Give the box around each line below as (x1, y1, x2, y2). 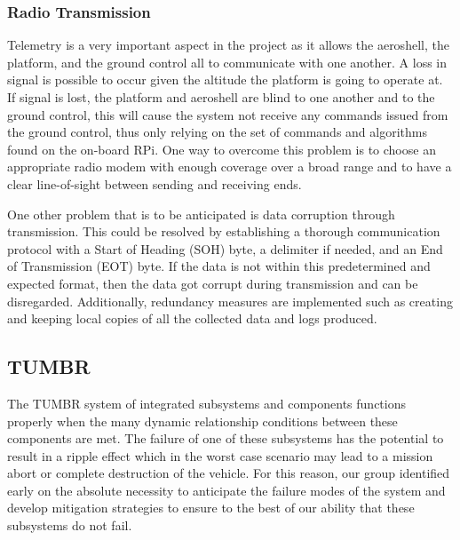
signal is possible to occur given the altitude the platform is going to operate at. (7, 70, 443, 89)
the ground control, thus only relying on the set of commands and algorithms (7, 123, 427, 141)
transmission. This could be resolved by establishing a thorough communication (7, 222, 440, 241)
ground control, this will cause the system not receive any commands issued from (7, 105, 448, 123)
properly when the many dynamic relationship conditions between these (7, 411, 398, 430)
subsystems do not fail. (7, 516, 132, 535)
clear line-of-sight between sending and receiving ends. (7, 174, 302, 193)
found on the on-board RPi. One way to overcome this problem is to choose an (7, 139, 436, 158)
